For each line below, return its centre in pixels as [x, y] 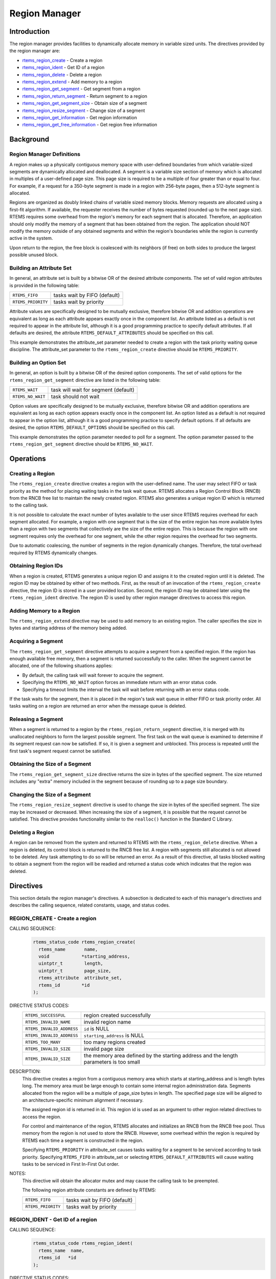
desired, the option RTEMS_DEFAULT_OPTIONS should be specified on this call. [92, 428]
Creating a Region [32, 473]
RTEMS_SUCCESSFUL [45, 1015]
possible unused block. [34, 255]
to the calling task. [29, 505]
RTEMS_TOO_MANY [43, 1042]
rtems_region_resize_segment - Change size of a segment [84, 111]
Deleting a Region [32, 832]
